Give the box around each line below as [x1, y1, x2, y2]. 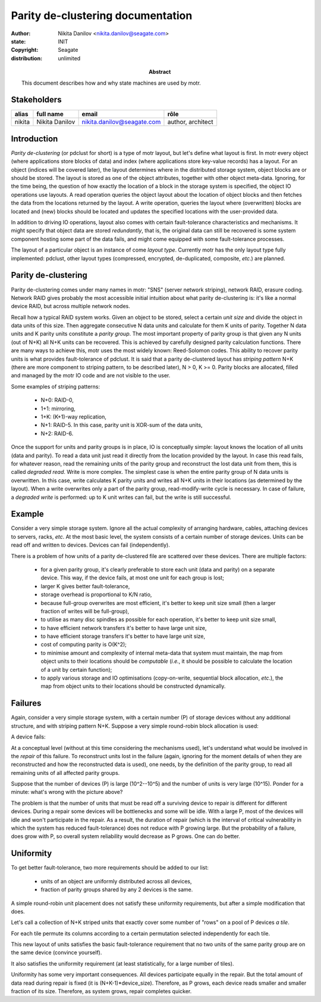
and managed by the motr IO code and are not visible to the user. [11, 372, 171, 379]
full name [36, 110, 64, 119]
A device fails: [11, 733, 46, 740]
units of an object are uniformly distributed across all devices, [40, 877, 193, 885]
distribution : [11, 54, 43, 62]
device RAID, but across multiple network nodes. [11, 303, 131, 310]
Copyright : [11, 46, 39, 54]
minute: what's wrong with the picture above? [11, 789, 123, 796]
